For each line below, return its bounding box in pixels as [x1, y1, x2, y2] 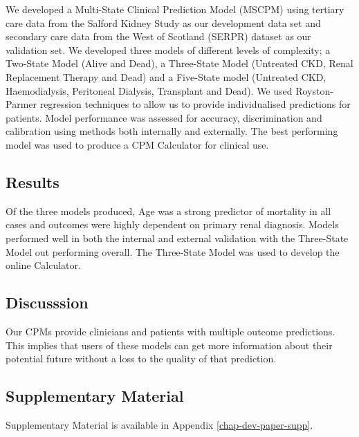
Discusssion [6, 292, 89, 313]
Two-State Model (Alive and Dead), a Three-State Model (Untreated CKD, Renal [6, 56, 353, 71]
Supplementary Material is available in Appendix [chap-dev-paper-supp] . [6, 417, 313, 431]
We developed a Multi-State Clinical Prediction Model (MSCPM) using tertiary [6, 2, 344, 16]
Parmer [6, 97, 37, 111]
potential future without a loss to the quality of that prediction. [6, 351, 277, 366]
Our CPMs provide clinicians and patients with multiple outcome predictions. [6, 324, 335, 338]
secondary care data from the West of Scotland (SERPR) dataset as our [6, 29, 311, 44]
